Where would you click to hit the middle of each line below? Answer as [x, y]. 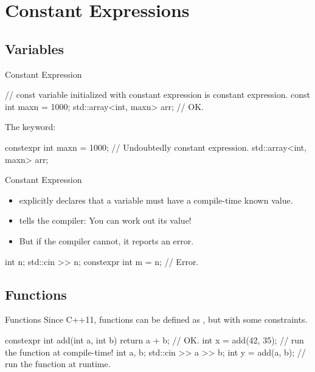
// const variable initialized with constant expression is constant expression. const [158, 95]
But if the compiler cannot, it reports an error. [106, 240]
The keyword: [30, 127]
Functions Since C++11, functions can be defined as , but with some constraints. [156, 319]
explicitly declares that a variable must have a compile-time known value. [156, 200]
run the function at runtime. [58, 364]
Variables [35, 48]
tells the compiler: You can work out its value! [105, 220]
